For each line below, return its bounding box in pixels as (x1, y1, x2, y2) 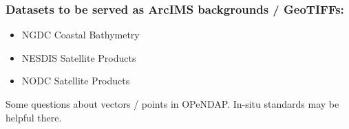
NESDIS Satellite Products (21, 50, 136, 64)
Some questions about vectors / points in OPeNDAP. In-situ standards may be (6, 97, 339, 110)
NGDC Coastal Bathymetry (21, 27, 140, 42)
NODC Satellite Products (21, 73, 130, 88)
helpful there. (6, 110, 62, 124)
